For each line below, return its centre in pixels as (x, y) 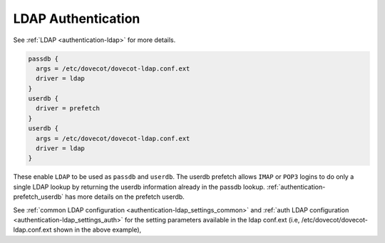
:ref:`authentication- (296, 187)
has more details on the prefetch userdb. (125, 197)
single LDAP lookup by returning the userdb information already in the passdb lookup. (139, 187)
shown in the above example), (97, 230)
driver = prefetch (68, 108)
